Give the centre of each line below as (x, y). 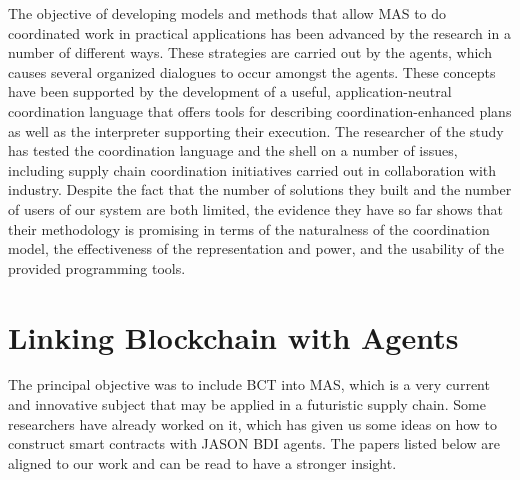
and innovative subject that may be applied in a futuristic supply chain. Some (247, 404)
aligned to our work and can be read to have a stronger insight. (202, 462)
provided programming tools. (97, 267)
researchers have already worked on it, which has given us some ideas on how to (253, 423)
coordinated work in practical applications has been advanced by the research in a (259, 32)
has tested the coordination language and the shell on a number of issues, (233, 150)
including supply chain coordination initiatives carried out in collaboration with (252, 169)
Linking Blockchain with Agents (233, 336)
